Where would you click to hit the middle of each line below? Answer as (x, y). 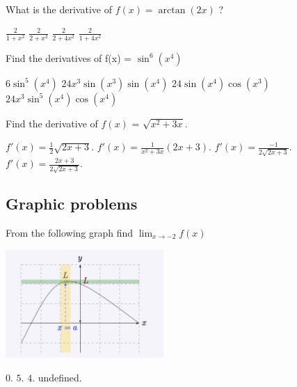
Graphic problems (72, 204)
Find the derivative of (52, 123)
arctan (172, 10)
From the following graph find (70, 232)
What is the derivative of (59, 9)
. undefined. (57, 377)
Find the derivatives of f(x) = (69, 57)
